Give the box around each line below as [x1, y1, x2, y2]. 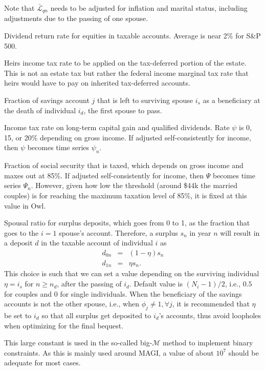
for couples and [4, 288, 52, 299]
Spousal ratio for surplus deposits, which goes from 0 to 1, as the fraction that [4, 217, 250, 228]
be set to [4, 310, 32, 321]
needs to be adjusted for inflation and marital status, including [50, 3, 248, 13]
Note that [4, 3, 35, 13]
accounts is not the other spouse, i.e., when [4, 298, 139, 309]
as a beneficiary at [203, 95, 260, 106]
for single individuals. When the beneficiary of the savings [60, 288, 242, 299]
